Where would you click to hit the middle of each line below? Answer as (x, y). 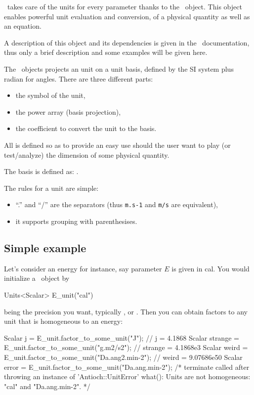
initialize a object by (37, 278)
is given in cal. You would (211, 268)
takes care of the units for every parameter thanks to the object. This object (125, 6)
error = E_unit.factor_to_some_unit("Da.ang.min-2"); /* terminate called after (127, 367)
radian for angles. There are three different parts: (79, 78)
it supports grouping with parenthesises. (76, 221)
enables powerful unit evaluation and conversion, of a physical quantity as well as (127, 16)
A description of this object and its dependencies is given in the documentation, (127, 42)
